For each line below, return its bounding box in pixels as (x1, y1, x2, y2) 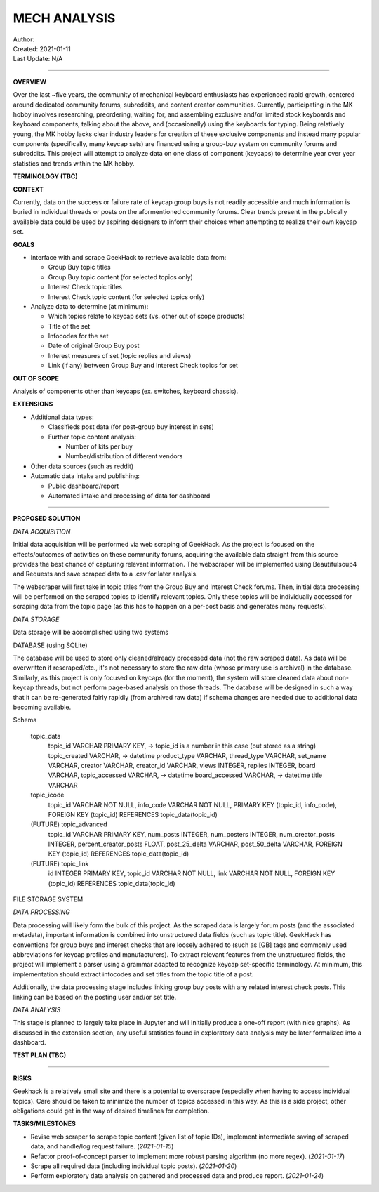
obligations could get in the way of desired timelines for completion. (13, 1106, 210, 1115)
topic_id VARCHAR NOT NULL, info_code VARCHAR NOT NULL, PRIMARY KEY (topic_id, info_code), (48, 800, 337, 809)
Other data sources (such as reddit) (30, 462, 134, 470)
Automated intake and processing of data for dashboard (48, 491, 211, 500)
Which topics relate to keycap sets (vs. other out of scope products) (48, 312, 246, 321)
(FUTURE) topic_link (30, 859, 89, 868)
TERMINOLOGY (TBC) (13, 172, 78, 180)
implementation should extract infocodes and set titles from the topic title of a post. (13, 969, 254, 979)
